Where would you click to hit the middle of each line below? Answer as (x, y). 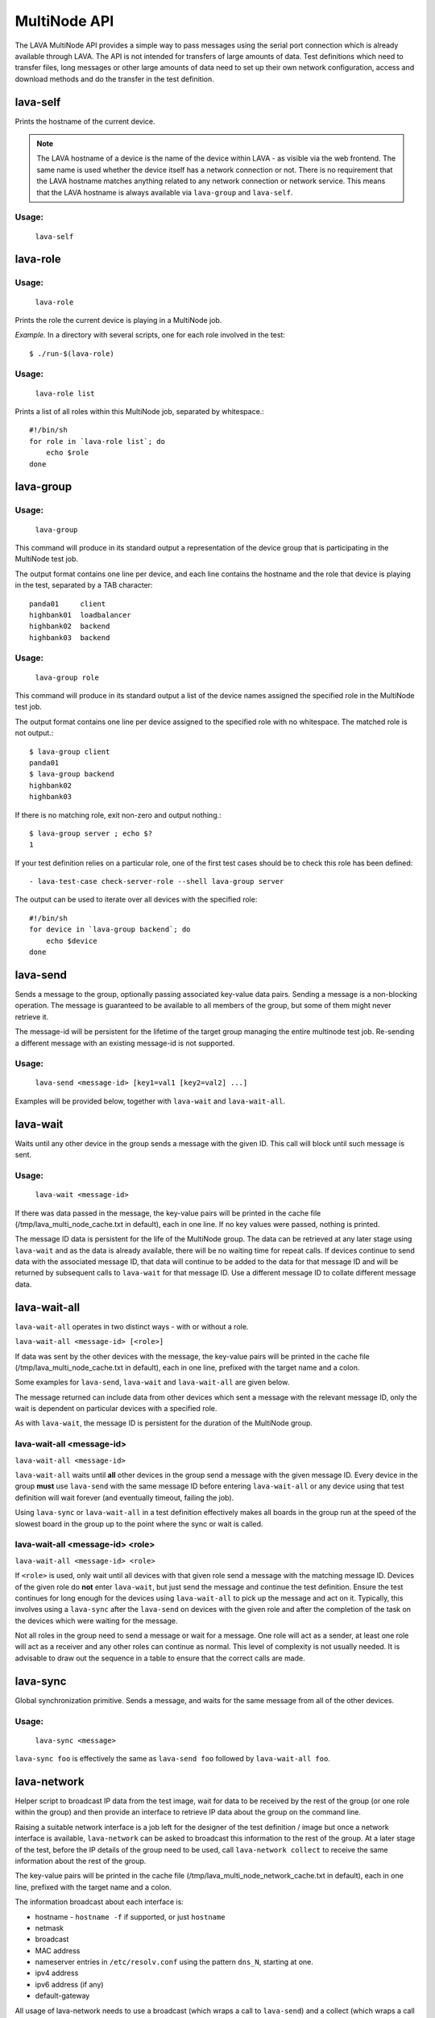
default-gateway (62, 1996)
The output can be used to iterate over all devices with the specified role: (136, 899)
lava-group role (67, 677)
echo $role (67, 453)
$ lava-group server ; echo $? (91, 833)
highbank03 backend (70, 637)
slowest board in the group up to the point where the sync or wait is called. (139, 1524)
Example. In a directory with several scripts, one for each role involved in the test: (150, 335)
